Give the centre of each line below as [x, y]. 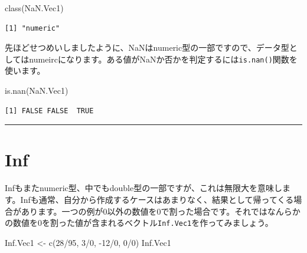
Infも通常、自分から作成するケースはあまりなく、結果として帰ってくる [157, 199]
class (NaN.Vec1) [34, 8]
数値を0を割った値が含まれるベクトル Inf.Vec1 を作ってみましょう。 [143, 223]
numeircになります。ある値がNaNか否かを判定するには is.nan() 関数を [163, 59]
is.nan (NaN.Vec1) [37, 91]
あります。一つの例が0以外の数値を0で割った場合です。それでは [144, 211]
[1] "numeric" [32, 28]
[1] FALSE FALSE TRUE [49, 111]
